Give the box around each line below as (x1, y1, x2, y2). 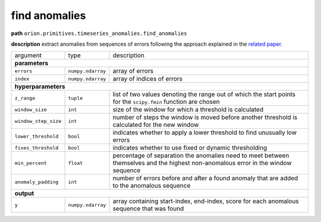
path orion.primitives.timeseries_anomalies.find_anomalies (11, 30, 187, 37)
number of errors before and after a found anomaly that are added (112, 174, 298, 182)
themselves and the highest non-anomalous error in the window (112, 159, 292, 167)
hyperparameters (14, 83, 65, 91)
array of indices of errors (112, 75, 183, 83)
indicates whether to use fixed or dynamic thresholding (112, 144, 267, 152)
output (14, 189, 34, 198)
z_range (14, 95, 36, 101)
